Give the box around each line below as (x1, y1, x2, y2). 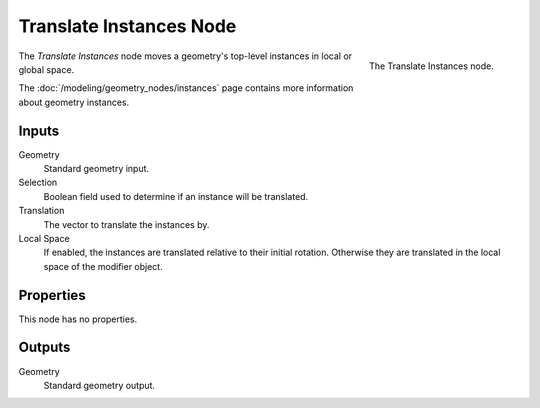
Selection (18, 176, 58, 189)
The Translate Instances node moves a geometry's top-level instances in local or (18, 50, 353, 62)
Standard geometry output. (43, 379, 155, 391)
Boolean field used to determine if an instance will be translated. (43, 190, 309, 202)
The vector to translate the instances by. (43, 218, 210, 230)
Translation (18, 205, 65, 217)
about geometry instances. (18, 96, 130, 108)
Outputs (18, 339, 71, 356)
